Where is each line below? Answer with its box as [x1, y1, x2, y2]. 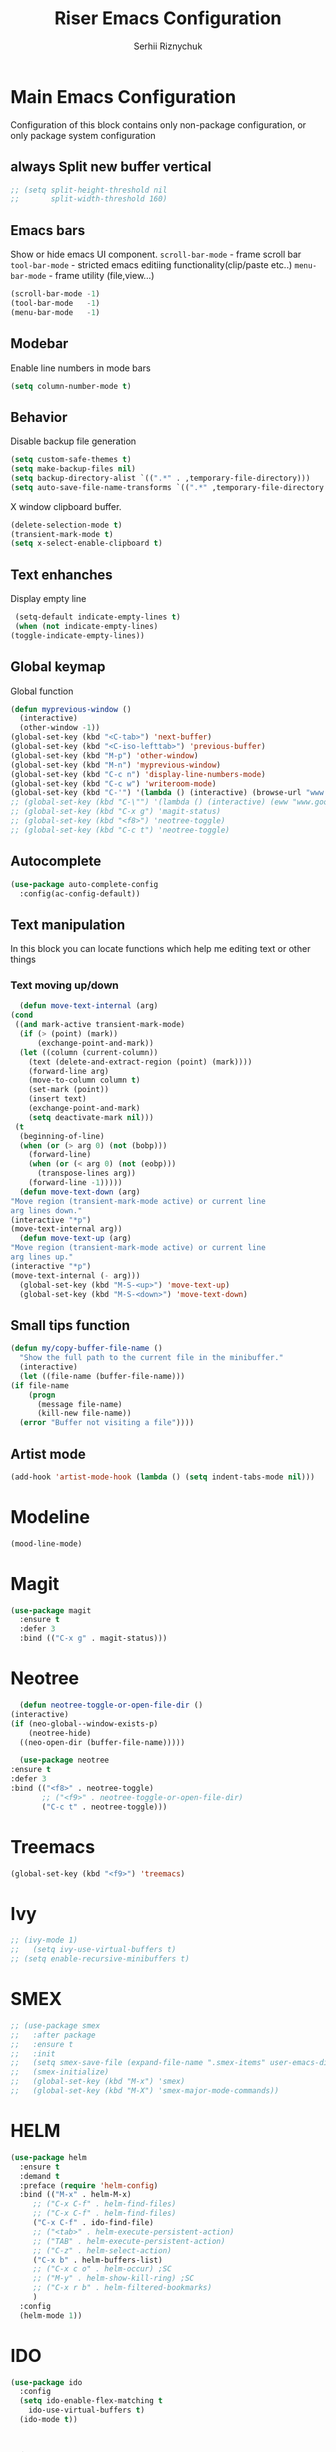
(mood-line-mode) [10, 1538, 83, 1549]
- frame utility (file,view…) [48, 270, 155, 282]
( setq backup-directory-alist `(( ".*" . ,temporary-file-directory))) [10, 473, 311, 483]
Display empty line [10, 593, 87, 605]
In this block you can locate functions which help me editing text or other [10, 943, 311, 955]
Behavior [10, 408, 68, 426]
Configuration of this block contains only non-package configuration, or [10, 118, 307, 131]
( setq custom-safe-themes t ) [10, 455, 132, 465]
